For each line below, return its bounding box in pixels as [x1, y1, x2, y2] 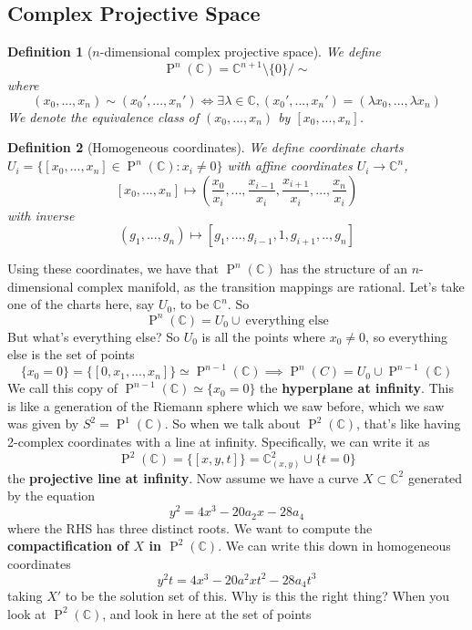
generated [407, 468, 463, 487]
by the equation [7, 486, 96, 505]
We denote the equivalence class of [7, 107, 200, 126]
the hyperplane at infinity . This [260, 378, 454, 398]
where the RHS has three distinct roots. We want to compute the [7, 518, 373, 537]
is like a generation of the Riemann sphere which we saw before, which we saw [7, 396, 445, 415]
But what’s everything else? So [7, 326, 180, 346]
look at [7, 604, 46, 623]
